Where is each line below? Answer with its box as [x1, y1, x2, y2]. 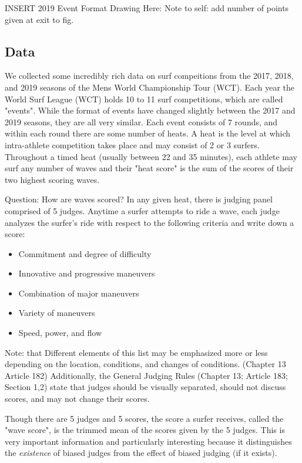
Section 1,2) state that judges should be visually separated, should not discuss [5, 381, 286, 393]
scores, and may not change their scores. [5, 392, 150, 405]
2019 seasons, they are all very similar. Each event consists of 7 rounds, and [5, 115, 278, 128]
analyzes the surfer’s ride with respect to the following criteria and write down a [5, 216, 294, 228]
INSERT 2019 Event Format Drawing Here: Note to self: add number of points [5, 2, 289, 14]
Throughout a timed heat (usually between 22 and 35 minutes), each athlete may [5, 150, 297, 162]
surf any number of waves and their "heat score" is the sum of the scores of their [5, 162, 294, 174]
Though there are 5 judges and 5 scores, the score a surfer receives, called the [5, 412, 284, 424]
